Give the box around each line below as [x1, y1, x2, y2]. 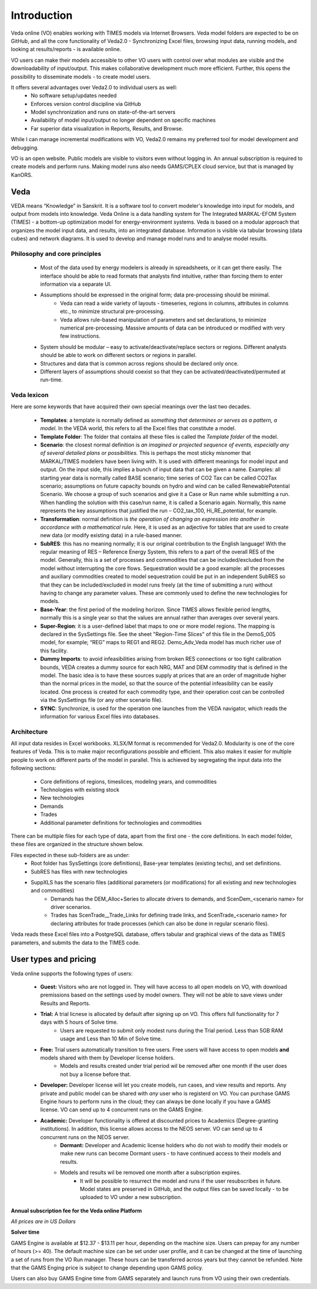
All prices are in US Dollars [11, 1218, 76, 1225]
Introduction [11, 9, 73, 22]
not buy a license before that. [60, 1071, 131, 1078]
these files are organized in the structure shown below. [11, 841, 144, 848]
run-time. [40, 377, 63, 384]
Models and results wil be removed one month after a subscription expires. [60, 1169, 241, 1176]
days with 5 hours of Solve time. [40, 1018, 119, 1026]
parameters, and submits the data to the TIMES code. [11, 939, 140, 946]
